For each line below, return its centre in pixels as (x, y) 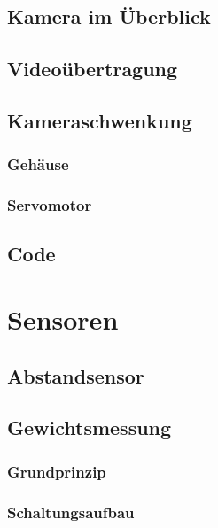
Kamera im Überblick (109, 16)
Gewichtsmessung (90, 427)
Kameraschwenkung (100, 120)
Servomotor (50, 205)
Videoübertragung (93, 69)
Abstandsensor (76, 375)
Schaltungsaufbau (71, 512)
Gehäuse (38, 164)
